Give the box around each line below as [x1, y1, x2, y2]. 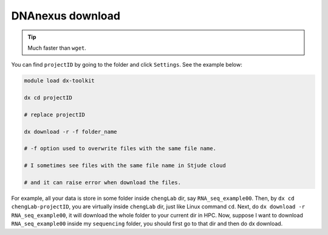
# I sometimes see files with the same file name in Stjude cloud [24, 162, 226, 169]
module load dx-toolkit [24, 78, 95, 84]
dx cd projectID [24, 94, 73, 101]
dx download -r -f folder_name [24, 128, 118, 135]
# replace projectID [24, 111, 85, 118]
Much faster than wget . [27, 44, 86, 51]
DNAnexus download [11, 9, 121, 22]
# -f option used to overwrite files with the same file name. [24, 145, 217, 152]
